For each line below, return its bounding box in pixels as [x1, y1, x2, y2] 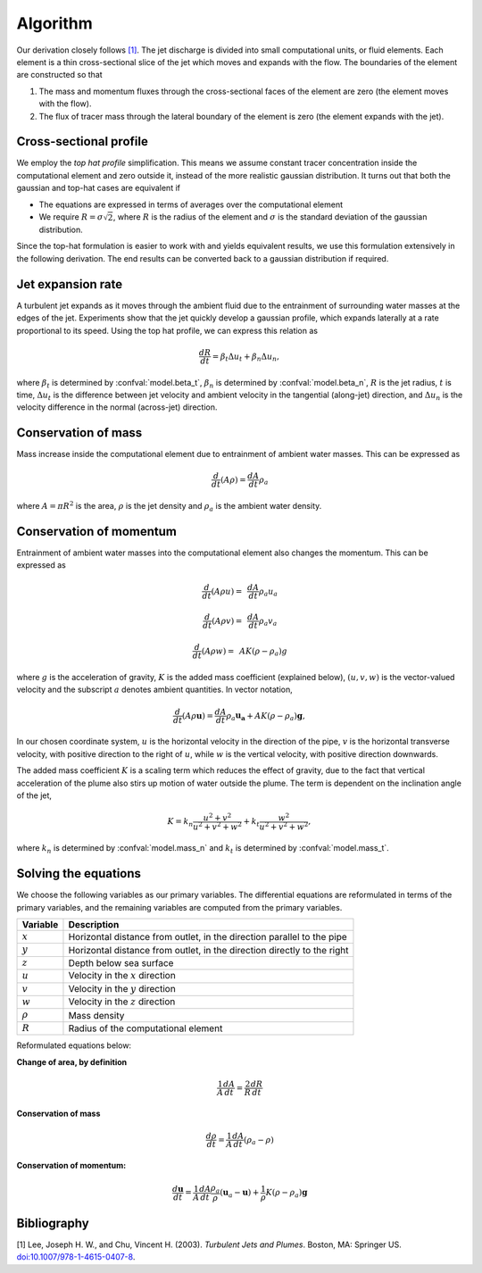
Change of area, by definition [16, 1056, 128, 1067]
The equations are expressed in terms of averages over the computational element [38, 199, 344, 210]
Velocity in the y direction [68, 982, 176, 994]
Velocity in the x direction [68, 969, 176, 982]
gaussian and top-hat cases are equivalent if [16, 183, 180, 194]
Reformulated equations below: [16, 1040, 132, 1051]
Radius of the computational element [68, 1022, 223, 1035]
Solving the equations [16, 866, 142, 881]
